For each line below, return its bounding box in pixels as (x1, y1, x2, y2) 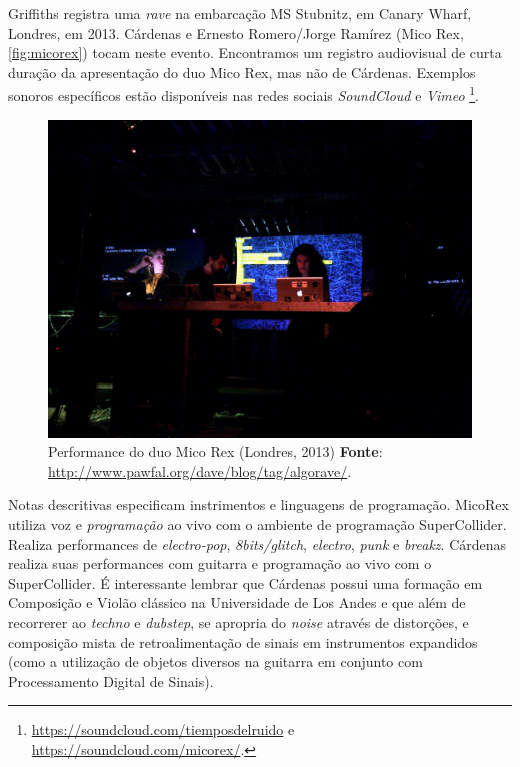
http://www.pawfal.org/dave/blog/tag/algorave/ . (48, 460, 352, 481)
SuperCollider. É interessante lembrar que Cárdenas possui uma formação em (8, 572, 483, 593)
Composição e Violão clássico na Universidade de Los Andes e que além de (8, 592, 466, 613)
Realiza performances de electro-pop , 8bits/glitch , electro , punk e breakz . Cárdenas (8, 533, 507, 554)
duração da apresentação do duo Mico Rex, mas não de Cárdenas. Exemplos (8, 61, 476, 82)
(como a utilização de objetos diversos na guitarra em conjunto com (8, 651, 423, 672)
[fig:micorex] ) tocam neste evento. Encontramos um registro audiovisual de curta (8, 42, 502, 63)
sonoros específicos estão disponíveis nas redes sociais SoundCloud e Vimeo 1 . (8, 82, 479, 106)
